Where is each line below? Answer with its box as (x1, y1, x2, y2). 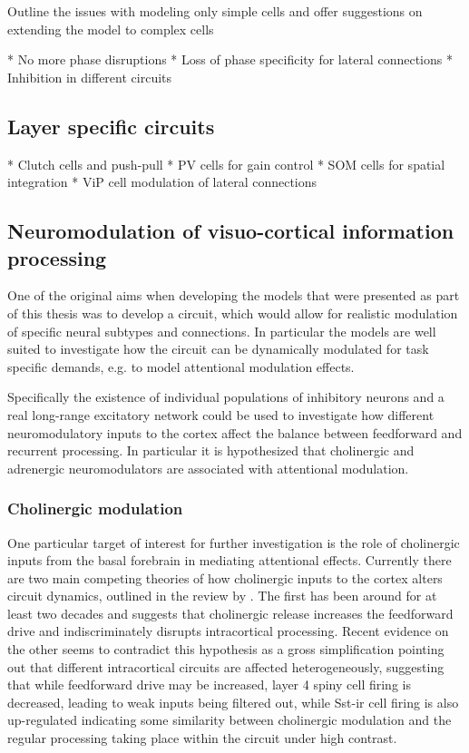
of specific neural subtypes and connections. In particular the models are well (7, 321, 436, 340)
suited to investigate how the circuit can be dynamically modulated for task (7, 339, 429, 358)
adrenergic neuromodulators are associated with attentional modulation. (7, 458, 409, 477)
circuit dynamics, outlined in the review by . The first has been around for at (7, 586, 437, 605)
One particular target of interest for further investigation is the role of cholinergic (7, 533, 460, 552)
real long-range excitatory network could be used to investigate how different (7, 405, 435, 424)
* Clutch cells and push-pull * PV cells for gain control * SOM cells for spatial (7, 154, 445, 173)
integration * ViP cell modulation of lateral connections (7, 172, 318, 191)
